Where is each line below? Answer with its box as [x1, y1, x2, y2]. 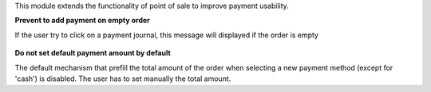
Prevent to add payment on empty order [14, 16, 151, 25]
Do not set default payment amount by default [14, 48, 171, 58]
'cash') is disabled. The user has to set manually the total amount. [14, 74, 231, 83]
